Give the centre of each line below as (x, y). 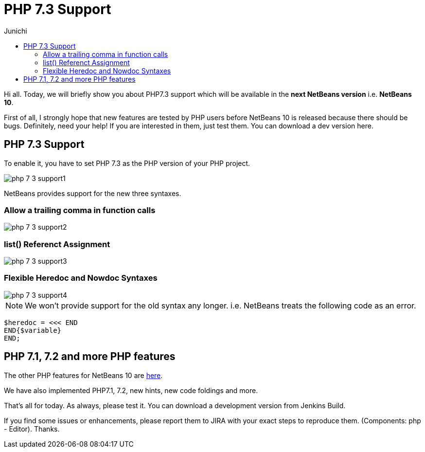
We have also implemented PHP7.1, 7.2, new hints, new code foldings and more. (131, 390)
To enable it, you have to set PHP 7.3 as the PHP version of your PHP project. (127, 163)
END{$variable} (33, 330)
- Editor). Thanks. (32, 429)
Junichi (16, 31)
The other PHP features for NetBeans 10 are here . (83, 375)
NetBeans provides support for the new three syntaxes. (93, 193)
